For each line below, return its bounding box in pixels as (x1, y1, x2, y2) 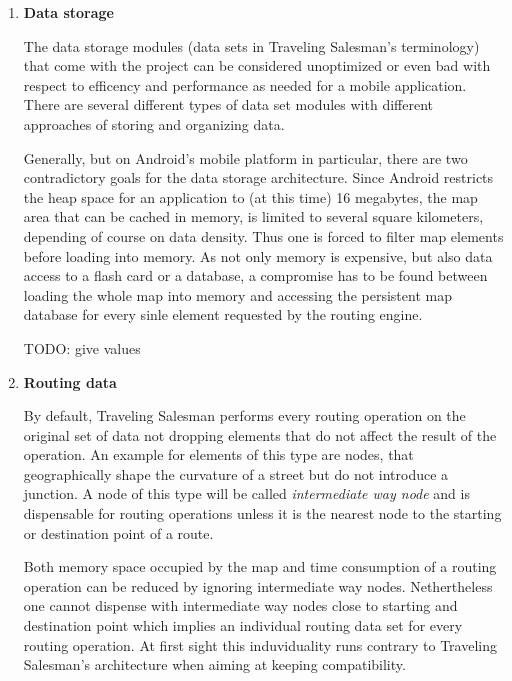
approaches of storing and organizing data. (23, 113, 285, 134)
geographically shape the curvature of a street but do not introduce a (23, 463, 449, 484)
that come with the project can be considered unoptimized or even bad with (23, 55, 491, 76)
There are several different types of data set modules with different (23, 94, 433, 115)
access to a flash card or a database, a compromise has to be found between (23, 265, 488, 286)
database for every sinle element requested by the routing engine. (23, 304, 423, 325)
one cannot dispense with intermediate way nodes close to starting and (23, 595, 458, 616)
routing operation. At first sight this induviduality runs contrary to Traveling (23, 634, 497, 655)
